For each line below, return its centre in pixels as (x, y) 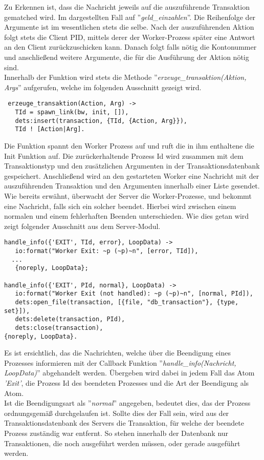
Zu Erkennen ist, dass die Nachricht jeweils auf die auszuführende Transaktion (127, 7)
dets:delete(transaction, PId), (70, 319)
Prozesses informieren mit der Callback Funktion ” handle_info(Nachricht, (120, 362)
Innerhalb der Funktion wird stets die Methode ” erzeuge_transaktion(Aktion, (125, 77)
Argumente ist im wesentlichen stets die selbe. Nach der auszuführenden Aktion (129, 27)
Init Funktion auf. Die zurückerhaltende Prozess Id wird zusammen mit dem (124, 155)
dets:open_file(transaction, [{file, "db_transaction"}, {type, (127, 302)
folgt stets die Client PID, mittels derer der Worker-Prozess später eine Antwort (130, 37)
